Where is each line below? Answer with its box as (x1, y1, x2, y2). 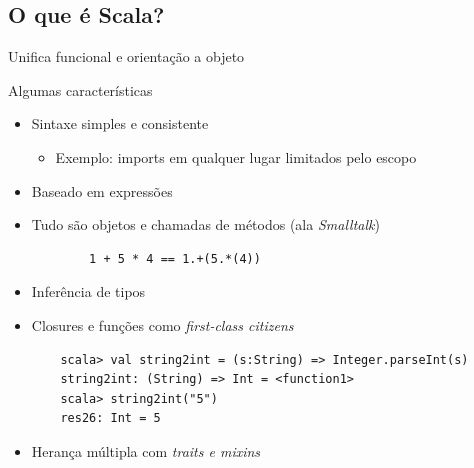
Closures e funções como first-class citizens (31, 314, 294, 335)
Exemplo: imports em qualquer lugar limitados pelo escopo (55, 146, 417, 167)
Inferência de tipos (31, 281, 146, 302)
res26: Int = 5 (60, 411, 161, 426)
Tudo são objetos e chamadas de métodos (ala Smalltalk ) (31, 214, 380, 235)
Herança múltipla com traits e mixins (31, 440, 261, 461)
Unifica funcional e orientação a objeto (8, 46, 245, 67)
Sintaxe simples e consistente (31, 113, 209, 134)
